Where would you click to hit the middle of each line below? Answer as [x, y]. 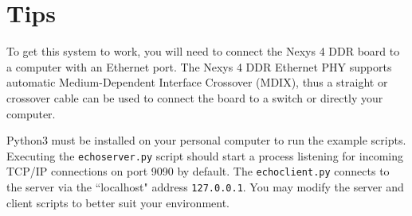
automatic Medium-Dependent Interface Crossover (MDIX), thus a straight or [197, 82]
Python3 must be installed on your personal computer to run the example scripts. [206, 140]
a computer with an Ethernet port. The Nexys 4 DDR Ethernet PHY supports [199, 66]
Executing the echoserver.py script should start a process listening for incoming [205, 155]
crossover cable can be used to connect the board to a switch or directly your [195, 97]
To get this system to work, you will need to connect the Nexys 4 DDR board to [203, 51]
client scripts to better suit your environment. [118, 202]
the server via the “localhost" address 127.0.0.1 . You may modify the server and [205, 187]
